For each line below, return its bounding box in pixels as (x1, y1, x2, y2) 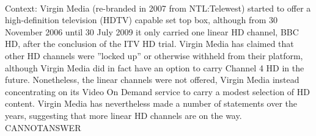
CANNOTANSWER (5, 121, 81, 134)
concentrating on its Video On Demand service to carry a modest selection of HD (5, 85, 310, 98)
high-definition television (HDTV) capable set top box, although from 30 (5, 13, 278, 26)
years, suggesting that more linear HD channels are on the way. (5, 109, 242, 121)
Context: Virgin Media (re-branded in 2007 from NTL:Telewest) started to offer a (5, 1, 311, 14)
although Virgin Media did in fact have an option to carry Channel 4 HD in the (5, 61, 304, 74)
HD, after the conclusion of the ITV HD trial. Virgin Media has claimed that (5, 37, 294, 50)
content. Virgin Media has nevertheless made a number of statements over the (5, 97, 298, 110)
